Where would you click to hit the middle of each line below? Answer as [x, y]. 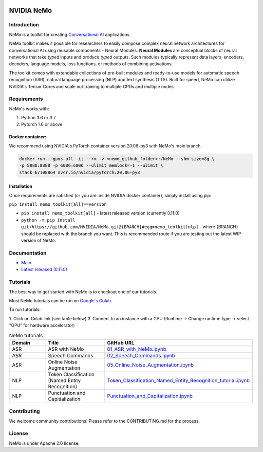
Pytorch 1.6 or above [42, 125]
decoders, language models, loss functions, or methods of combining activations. [91, 64]
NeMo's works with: [29, 108]
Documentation [28, 253]
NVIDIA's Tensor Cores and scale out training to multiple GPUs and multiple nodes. [92, 86]
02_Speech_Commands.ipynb [141, 355]
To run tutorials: [25, 309]
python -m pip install [48, 220]
